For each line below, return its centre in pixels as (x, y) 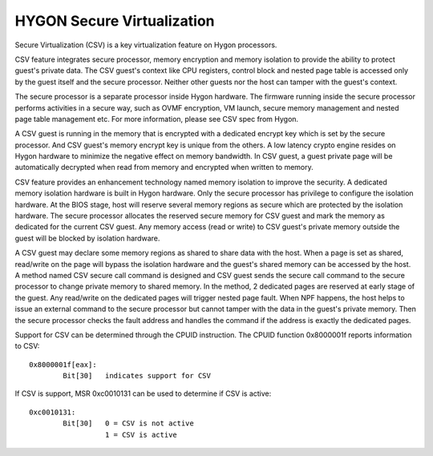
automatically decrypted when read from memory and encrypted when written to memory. (164, 167)
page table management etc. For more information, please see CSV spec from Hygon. (157, 119)
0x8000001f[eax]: (63, 364)
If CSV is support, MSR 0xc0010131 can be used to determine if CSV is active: (143, 393)
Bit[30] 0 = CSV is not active (128, 424)
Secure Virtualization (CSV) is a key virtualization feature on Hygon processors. (146, 45)
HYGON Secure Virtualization (115, 21)
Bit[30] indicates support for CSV (137, 376)
